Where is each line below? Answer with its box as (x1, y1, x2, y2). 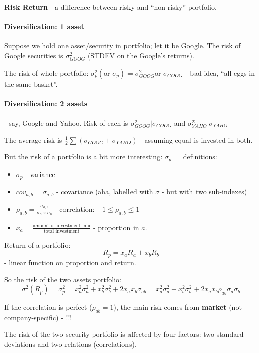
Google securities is (4, 50, 63, 61)
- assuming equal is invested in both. (140, 134, 253, 145)
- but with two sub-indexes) (161, 186, 247, 197)
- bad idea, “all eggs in (185, 67, 255, 78)
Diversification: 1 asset (4, 21, 84, 32)
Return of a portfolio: (4, 239, 71, 250)
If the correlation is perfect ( (4, 302, 92, 312)
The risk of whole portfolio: (4, 67, 89, 78)
